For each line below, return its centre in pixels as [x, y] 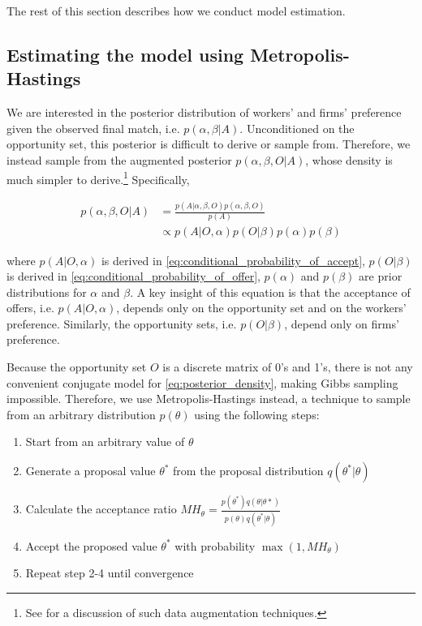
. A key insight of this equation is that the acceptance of [270, 292]
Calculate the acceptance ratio [101, 509]
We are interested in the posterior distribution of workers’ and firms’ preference [204, 112]
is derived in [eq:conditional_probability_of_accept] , [233, 260]
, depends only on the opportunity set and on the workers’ [261, 308]
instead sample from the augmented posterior [119, 159]
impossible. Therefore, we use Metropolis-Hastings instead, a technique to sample [209, 399]
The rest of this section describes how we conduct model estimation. [176, 11]
